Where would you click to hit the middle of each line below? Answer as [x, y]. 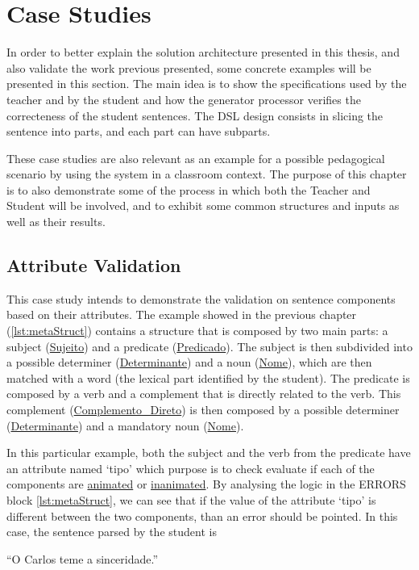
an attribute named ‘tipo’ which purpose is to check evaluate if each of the [191, 468]
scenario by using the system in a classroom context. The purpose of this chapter [207, 174]
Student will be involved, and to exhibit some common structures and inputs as [203, 205]
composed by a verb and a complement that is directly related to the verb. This [204, 394]
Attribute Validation [94, 265]
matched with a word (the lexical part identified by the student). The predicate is [208, 377]
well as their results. [56, 222]
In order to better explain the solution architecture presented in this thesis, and [203, 52]
